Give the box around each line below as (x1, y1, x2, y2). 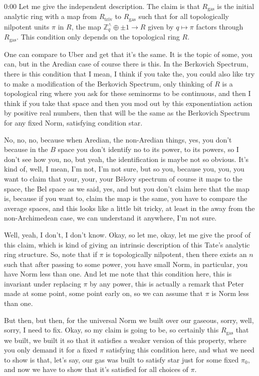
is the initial (217, 1, 254, 11)
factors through (196, 21, 243, 31)
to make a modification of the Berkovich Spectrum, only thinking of (4, 78, 212, 88)
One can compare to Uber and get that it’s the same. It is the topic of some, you (4, 48, 252, 59)
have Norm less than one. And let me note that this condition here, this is (4, 268, 232, 279)
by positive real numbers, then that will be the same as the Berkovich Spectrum (4, 107, 250, 118)
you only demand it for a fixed (4, 344, 98, 355)
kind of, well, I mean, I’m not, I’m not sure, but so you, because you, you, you (4, 163, 244, 174)
